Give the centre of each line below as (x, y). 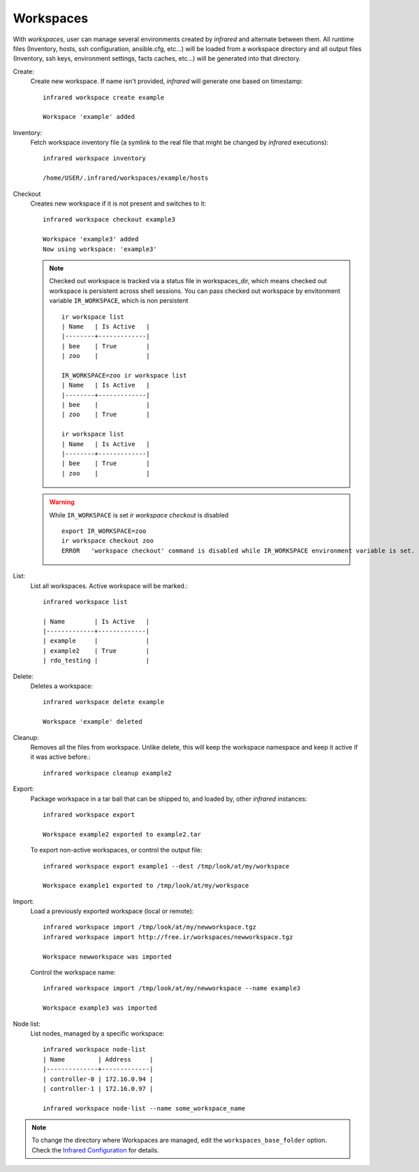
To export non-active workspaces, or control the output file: (116, 850)
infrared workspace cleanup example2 (108, 773)
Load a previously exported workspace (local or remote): (112, 911)
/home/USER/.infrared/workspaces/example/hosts (126, 178)
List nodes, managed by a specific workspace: (97, 1033)
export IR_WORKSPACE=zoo (104, 531)
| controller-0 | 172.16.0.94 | (98, 1079)
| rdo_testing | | (96, 660)
